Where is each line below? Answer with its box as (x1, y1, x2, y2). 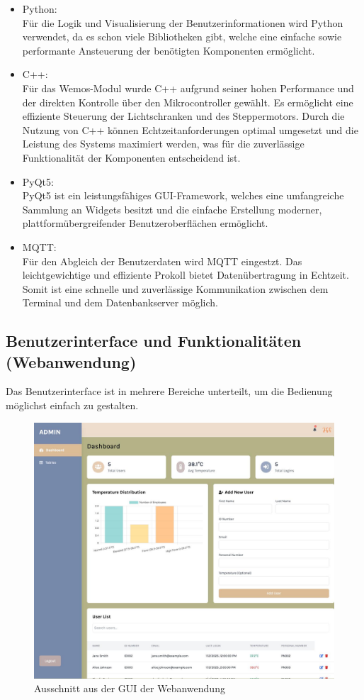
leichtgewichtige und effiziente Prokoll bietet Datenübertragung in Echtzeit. (22, 267, 349, 282)
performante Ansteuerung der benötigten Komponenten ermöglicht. (22, 43, 315, 57)
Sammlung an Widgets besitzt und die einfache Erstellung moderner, (22, 201, 322, 216)
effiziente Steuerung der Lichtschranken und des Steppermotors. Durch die (22, 109, 345, 123)
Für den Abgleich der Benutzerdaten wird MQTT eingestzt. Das (22, 253, 302, 268)
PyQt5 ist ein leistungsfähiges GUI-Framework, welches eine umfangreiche (22, 188, 344, 203)
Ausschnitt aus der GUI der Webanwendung (34, 681, 225, 696)
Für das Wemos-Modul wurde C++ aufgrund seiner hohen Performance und (22, 80, 354, 95)
